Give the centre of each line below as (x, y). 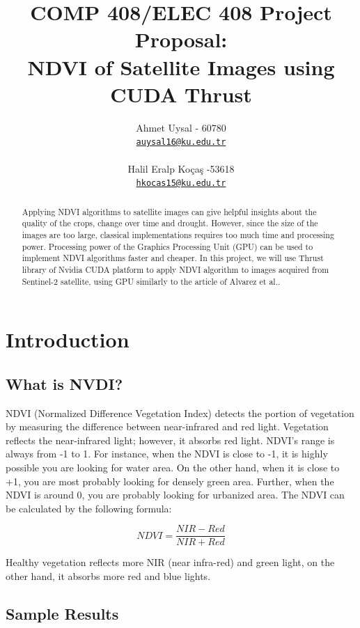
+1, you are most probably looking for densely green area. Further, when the (170, 481)
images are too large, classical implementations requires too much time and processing (178, 234)
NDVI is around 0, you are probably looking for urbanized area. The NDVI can (175, 495)
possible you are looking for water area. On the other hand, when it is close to (173, 467)
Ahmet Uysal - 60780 (181, 127)
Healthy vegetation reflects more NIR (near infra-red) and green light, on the (170, 562)
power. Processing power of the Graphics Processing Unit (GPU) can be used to (167, 246)
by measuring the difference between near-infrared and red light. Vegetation (167, 426)
